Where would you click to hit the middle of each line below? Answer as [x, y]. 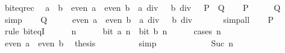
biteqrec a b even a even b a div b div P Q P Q [142, 7]
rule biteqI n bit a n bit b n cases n [113, 31]
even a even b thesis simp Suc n [119, 42]
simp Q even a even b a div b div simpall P [139, 19]
